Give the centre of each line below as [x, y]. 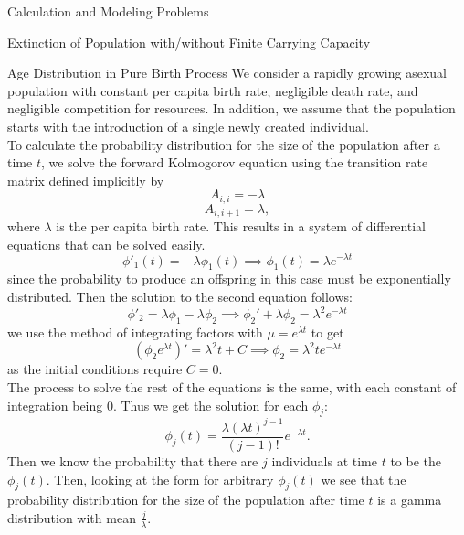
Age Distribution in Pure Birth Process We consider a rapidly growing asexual [227, 73]
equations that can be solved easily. [106, 244]
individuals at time [324, 460]
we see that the [364, 479]
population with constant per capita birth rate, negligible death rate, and [213, 90]
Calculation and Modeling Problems [108, 11]
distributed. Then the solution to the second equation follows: [180, 296]
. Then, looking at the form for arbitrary [160, 479]
